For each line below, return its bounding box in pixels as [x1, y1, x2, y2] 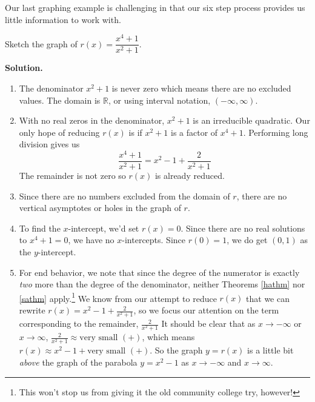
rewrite [19, 304, 45, 317]
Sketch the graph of [5, 37, 78, 50]
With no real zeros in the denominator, [19, 114, 165, 127]
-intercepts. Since [122, 233, 186, 246]
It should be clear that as [161, 317, 256, 330]
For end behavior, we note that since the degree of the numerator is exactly [19, 266, 300, 278]
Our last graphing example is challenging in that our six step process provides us [5, 1, 305, 13]
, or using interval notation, [108, 93, 211, 106]
